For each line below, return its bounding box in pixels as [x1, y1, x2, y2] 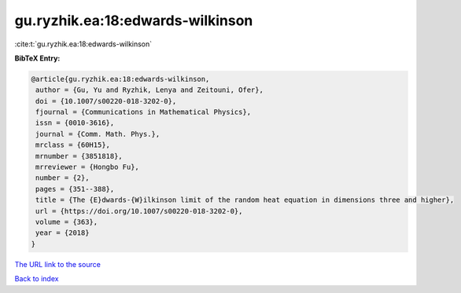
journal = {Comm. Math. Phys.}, [35, 130, 160, 138]
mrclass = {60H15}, [35, 141, 110, 149]
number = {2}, [35, 174, 90, 182]
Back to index [14, 274, 59, 284]
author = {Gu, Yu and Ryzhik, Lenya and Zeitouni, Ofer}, [35, 86, 264, 94]
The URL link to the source [14, 259, 101, 269]
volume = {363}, [35, 218, 98, 226]
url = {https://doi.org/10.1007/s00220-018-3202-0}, [35, 207, 243, 215]
